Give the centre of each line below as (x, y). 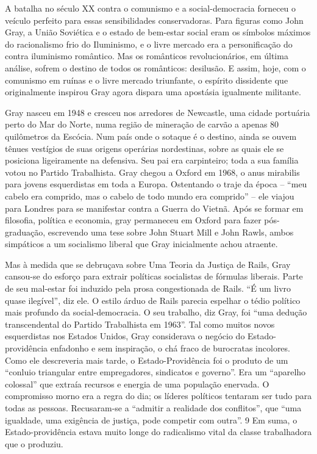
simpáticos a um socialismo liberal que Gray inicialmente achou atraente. (141, 244)
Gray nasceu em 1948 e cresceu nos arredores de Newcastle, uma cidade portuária (158, 112)
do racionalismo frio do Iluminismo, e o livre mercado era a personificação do (149, 44)
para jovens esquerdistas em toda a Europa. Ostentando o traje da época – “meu (156, 184)
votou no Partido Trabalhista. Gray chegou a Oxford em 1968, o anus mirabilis (152, 172)
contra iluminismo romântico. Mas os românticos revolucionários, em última (147, 56)
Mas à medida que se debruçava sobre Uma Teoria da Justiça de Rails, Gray (148, 264)
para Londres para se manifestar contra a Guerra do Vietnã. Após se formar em (154, 208)
